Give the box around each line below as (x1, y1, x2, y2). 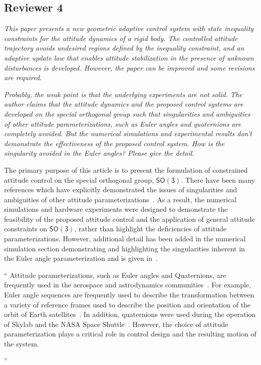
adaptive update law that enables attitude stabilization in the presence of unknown (4, 52, 254, 63)
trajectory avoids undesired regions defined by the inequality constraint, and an (4, 43, 244, 53)
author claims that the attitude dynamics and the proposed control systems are (4, 99, 243, 109)
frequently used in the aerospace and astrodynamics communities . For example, (4, 279, 251, 290)
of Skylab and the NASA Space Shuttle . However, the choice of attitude (4, 318, 228, 329)
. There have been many (181, 174, 255, 185)
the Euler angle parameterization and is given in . (4, 253, 158, 263)
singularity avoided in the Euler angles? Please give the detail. (4, 148, 194, 158)
